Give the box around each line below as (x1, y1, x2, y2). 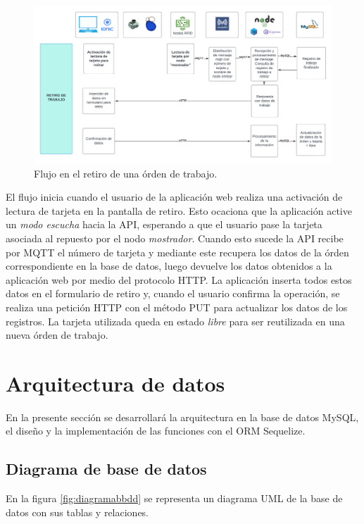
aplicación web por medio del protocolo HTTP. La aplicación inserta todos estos (6, 272, 352, 287)
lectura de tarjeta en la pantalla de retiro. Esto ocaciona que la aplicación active (6, 203, 352, 218)
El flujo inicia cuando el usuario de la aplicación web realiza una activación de (6, 189, 343, 204)
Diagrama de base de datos (6, 458, 207, 480)
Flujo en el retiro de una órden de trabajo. (34, 166, 218, 180)
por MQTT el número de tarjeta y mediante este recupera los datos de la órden (6, 244, 349, 259)
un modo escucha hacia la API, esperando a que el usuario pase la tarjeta (6, 217, 322, 232)
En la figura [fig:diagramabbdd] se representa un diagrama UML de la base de (6, 491, 343, 506)
